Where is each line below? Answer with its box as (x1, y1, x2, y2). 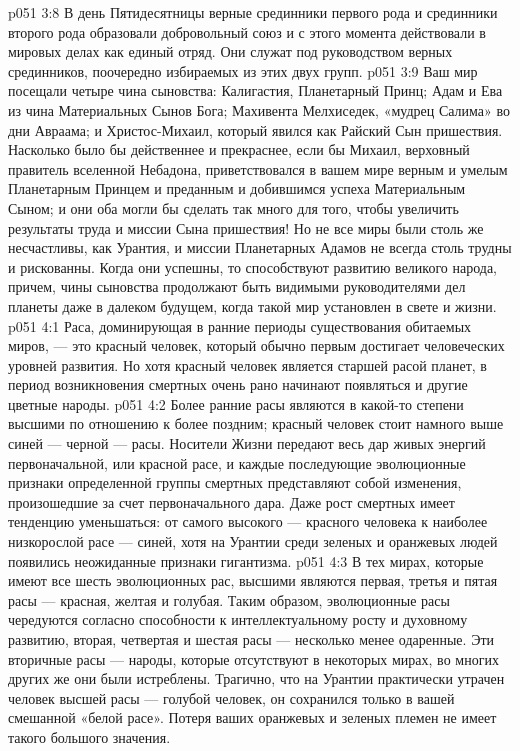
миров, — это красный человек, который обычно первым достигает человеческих (8, 335, 505, 356)
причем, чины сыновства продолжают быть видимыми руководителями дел (8, 276, 466, 297)
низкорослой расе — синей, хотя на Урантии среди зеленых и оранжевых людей (8, 531, 498, 552)
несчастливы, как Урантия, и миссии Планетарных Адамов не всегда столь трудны (8, 237, 512, 258)
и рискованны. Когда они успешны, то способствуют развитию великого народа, (8, 256, 498, 277)
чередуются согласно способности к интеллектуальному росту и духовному (8, 609, 468, 630)
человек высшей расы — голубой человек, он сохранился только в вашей (8, 687, 455, 708)
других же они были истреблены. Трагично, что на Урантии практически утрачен (8, 668, 505, 689)
